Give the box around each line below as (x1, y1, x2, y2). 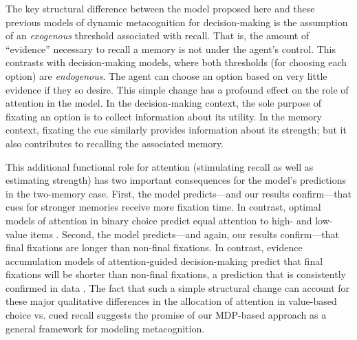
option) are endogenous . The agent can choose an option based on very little (6, 68, 327, 83)
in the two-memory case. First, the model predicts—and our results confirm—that (6, 186, 351, 200)
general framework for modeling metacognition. (6, 321, 205, 335)
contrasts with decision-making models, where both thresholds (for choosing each (6, 55, 347, 70)
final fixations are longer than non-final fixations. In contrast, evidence (6, 240, 303, 255)
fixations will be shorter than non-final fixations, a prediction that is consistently (6, 267, 346, 281)
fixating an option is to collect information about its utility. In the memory (6, 109, 322, 123)
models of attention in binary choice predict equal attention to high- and (6, 213, 312, 227)
